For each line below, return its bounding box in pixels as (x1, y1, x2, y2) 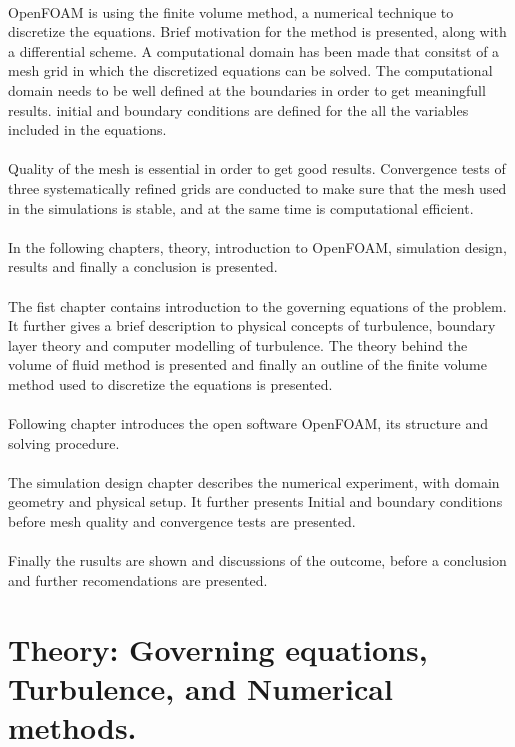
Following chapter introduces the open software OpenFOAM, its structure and (8, 413, 489, 434)
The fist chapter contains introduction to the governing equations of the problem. (8, 295, 507, 316)
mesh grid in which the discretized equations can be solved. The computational (8, 60, 493, 81)
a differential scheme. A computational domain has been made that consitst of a (8, 40, 500, 61)
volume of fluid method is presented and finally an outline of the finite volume (8, 354, 487, 375)
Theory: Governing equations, (8, 628, 428, 669)
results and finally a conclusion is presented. (8, 256, 278, 277)
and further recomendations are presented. (8, 569, 268, 590)
